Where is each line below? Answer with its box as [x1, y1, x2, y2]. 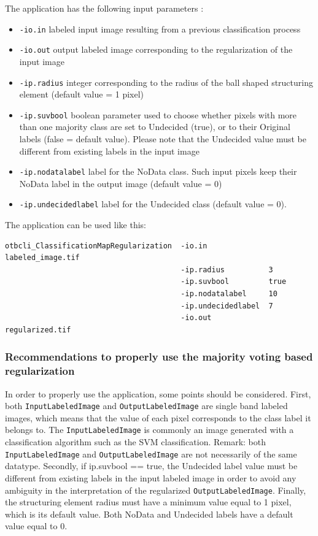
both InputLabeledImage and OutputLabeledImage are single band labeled [5, 399, 288, 412]
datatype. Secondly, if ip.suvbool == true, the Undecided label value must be [5, 459, 298, 472]
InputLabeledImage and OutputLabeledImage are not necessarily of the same [5, 447, 297, 460]
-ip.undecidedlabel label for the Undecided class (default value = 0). [19, 197, 287, 210]
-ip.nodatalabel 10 [180, 289, 277, 299]
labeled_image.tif [5, 253, 80, 262]
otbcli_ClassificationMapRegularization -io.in [5, 241, 207, 250]
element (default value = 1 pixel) [19, 88, 144, 101]
